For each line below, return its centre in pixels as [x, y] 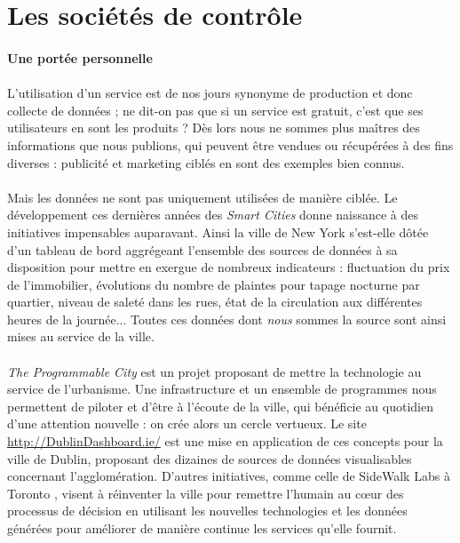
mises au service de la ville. [81, 336]
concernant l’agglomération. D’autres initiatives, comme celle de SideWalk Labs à [229, 476]
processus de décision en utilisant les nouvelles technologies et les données [207, 511]
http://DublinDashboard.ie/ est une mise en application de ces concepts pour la [225, 441]
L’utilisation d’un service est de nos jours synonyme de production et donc [210, 93]
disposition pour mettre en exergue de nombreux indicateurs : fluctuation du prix [229, 267]
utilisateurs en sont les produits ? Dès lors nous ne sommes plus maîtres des [214, 128]
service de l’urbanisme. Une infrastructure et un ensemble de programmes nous [222, 389]
